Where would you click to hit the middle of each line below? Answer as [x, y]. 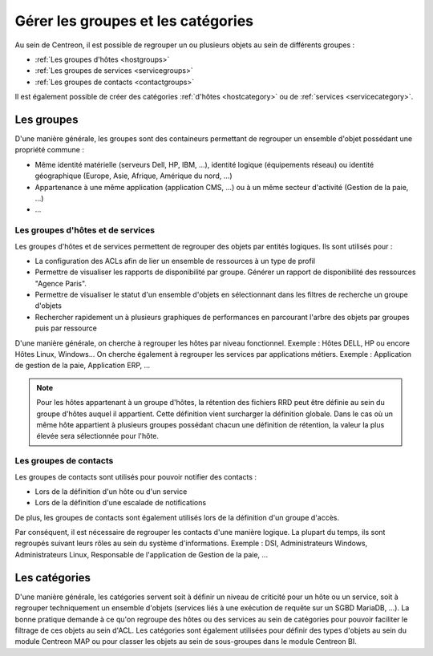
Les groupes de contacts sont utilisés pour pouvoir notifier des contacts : [136, 476]
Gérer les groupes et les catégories [134, 21]
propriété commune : [49, 150]
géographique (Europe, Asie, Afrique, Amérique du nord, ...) [134, 176]
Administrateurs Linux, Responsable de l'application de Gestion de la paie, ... [142, 554]
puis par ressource [66, 328]
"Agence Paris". [61, 283]
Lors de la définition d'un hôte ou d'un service [111, 491]
